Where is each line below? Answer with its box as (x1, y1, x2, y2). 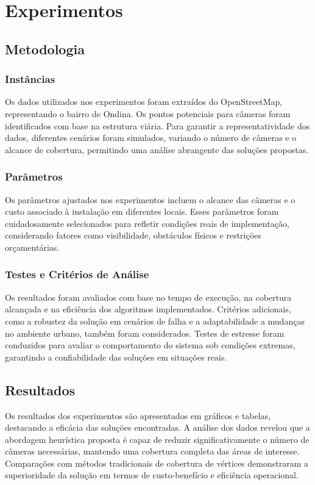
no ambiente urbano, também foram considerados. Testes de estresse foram (5, 326, 285, 339)
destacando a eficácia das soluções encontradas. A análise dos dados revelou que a (5, 421, 310, 434)
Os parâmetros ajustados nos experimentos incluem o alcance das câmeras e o (5, 193, 296, 206)
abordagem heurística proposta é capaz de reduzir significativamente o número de (5, 433, 310, 445)
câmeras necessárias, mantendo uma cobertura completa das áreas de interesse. (5, 445, 300, 458)
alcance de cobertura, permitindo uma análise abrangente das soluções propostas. (5, 143, 309, 156)
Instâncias (5, 71, 55, 87)
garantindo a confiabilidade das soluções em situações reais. (5, 350, 227, 363)
